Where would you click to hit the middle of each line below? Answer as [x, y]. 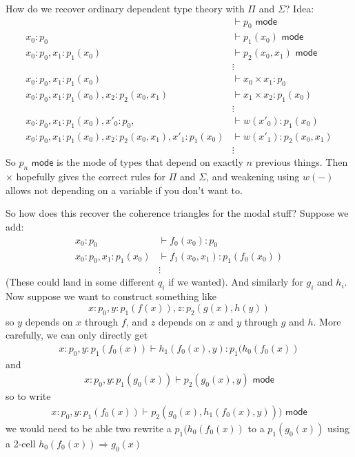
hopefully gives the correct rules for [91, 177]
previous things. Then [302, 162]
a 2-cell [21, 443]
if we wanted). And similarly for [236, 282]
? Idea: [300, 8]
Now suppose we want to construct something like [111, 296]
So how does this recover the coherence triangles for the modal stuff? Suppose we [177, 213]
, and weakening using [253, 177]
